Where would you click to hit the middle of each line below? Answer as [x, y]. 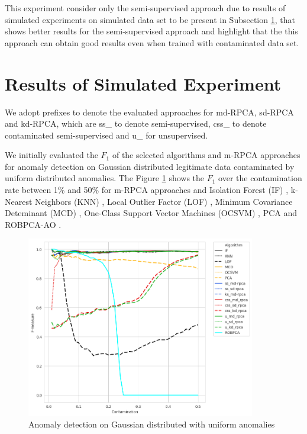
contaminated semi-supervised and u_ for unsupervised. [106, 135]
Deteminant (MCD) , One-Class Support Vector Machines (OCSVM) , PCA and [151, 213]
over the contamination [260, 178]
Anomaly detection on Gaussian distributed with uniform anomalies [152, 424]
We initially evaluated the [51, 155]
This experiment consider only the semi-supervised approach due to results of [145, 8]
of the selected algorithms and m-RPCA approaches [206, 155]
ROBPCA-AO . [33, 224]
